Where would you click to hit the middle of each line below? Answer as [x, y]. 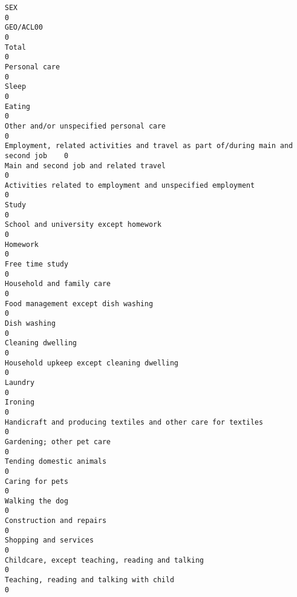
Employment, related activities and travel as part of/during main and [149, 146]
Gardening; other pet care [58, 442]
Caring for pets [37, 481]
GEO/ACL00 [24, 28]
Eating [17, 106]
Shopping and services [49, 540]
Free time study [37, 264]
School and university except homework [83, 225]
